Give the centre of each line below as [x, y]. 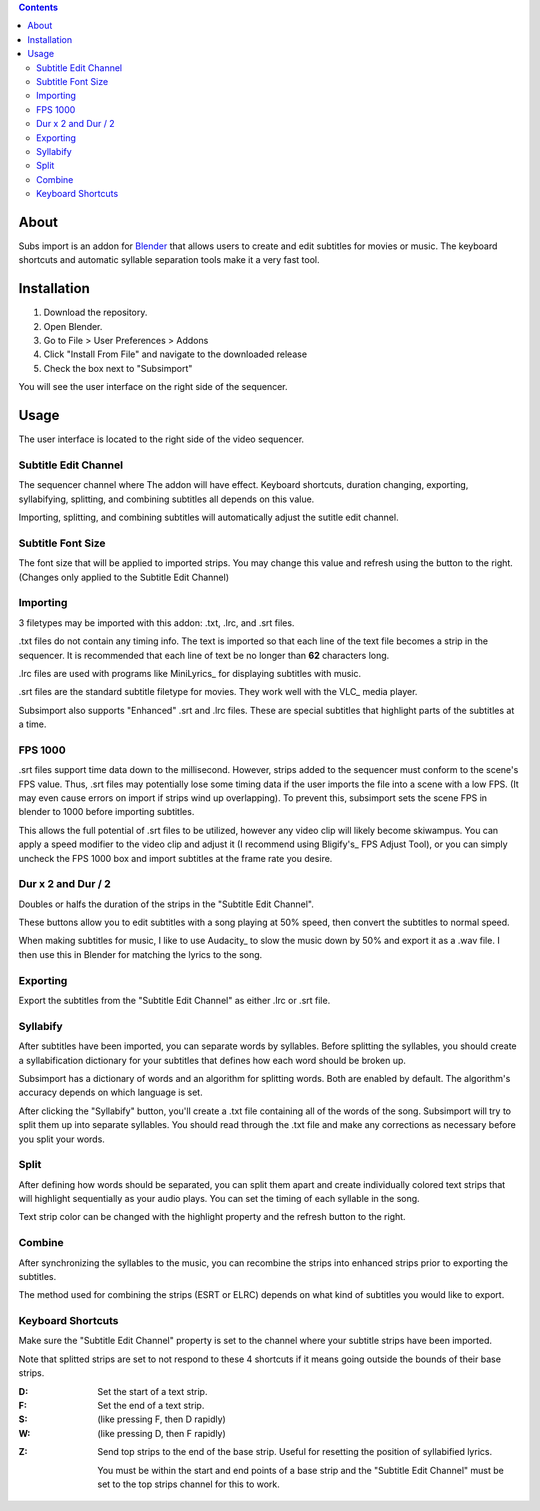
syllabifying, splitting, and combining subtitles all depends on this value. [166, 499]
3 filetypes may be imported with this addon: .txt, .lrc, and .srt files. [156, 622]
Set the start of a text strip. [152, 1391]
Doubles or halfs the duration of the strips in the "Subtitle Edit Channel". [166, 904]
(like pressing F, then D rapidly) [162, 1419]
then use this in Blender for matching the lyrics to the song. [140, 954]
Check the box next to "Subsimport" [118, 368]
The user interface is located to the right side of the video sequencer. [161, 439]
